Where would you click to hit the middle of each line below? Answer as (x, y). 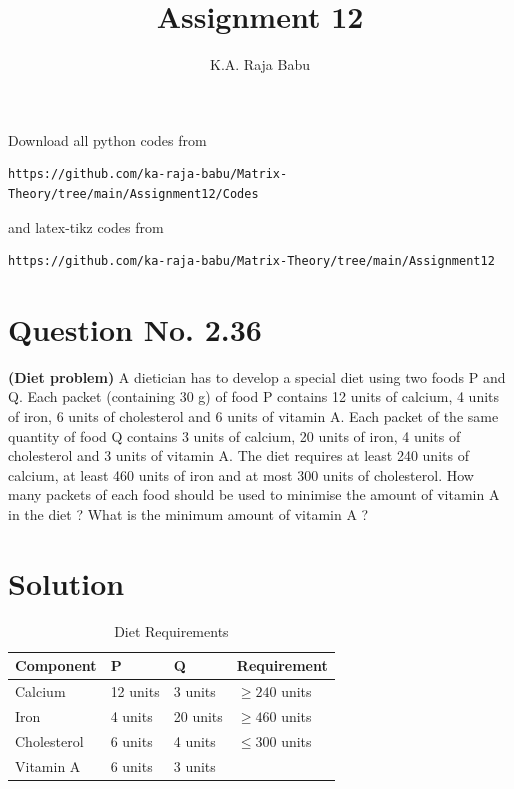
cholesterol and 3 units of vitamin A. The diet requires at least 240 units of (238, 455)
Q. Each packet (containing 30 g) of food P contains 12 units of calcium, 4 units (254, 396)
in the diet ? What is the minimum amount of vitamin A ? (188, 513)
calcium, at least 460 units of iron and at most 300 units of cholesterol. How (241, 474)
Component (56, 665)
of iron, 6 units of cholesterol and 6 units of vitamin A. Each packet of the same (253, 416)
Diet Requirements (171, 630)
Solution (66, 582)
